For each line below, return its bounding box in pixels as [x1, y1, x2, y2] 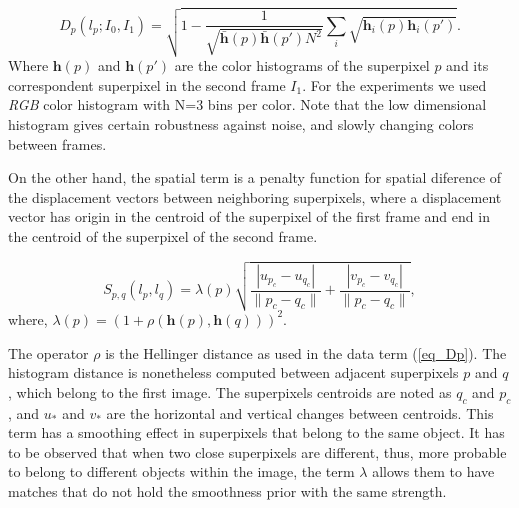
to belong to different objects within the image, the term [8, 461, 355, 482]
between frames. [8, 133, 107, 154]
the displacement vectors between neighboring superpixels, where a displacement [8, 186, 502, 207]
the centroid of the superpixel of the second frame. [8, 225, 318, 246]
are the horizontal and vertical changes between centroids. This [106, 402, 494, 423]
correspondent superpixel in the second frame [8, 74, 286, 95]
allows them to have [372, 461, 495, 482]
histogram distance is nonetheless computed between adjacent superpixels [8, 362, 459, 383]
